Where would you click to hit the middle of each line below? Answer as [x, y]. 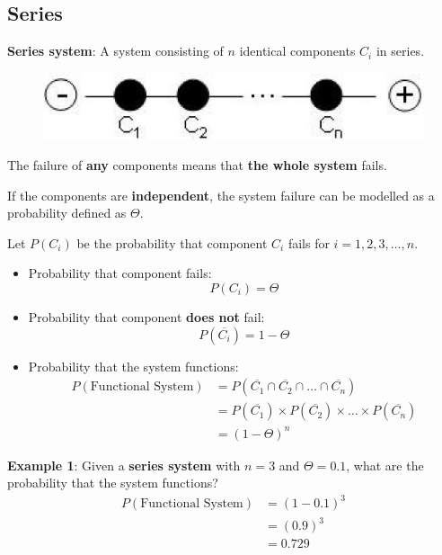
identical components [297, 51]
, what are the [385, 465]
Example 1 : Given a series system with [124, 465]
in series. [400, 51]
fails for [309, 242]
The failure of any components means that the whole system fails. [197, 165]
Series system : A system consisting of [115, 51]
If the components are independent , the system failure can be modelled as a [221, 195]
